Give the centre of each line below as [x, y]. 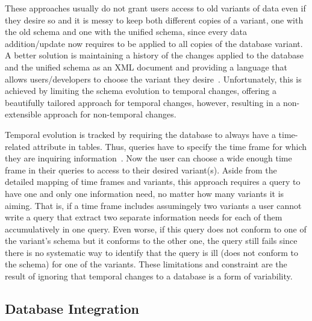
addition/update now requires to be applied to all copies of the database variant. [154, 43]
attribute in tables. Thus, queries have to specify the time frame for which [170, 146]
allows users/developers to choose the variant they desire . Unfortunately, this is [153, 79]
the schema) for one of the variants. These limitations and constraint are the [146, 264]
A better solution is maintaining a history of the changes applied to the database [154, 55]
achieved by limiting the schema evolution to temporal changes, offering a [141, 91]
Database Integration [72, 309]
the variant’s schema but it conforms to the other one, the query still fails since [151, 241]
